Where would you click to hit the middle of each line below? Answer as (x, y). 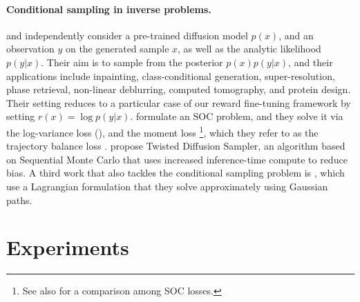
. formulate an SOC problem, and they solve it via (237, 116)
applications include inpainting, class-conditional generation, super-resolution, (171, 75)
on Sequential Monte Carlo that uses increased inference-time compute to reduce (177, 159)
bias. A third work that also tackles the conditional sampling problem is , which (176, 173)
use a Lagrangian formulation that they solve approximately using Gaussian (167, 186)
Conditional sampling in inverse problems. (109, 9)
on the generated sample (117, 49)
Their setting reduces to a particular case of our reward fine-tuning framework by (179, 102)
